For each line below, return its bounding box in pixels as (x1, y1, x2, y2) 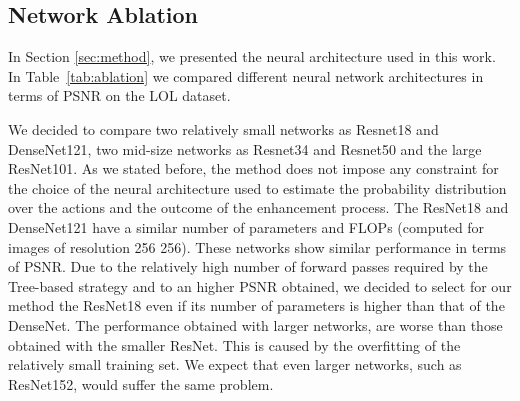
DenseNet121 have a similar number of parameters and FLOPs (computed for (8, 216, 485, 237)
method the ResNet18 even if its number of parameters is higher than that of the (8, 295, 505, 316)
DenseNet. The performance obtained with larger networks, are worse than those (8, 314, 503, 335)
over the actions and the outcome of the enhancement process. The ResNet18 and (8, 197, 509, 218)
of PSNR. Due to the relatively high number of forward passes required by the (8, 256, 488, 277)
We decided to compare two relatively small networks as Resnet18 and (8, 118, 439, 139)
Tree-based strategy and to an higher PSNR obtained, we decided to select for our (8, 275, 512, 296)
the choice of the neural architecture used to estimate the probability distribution (8, 177, 507, 198)
